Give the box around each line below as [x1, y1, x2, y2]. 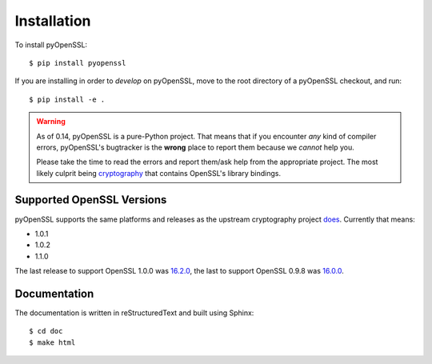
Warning [36, 117, 66, 126]
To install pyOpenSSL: [14, 40, 88, 50]
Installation [14, 12, 91, 30]
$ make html [29, 338, 76, 347]
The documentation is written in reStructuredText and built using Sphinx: [14, 308, 254, 318]
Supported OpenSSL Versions [14, 193, 167, 207]
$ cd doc [29, 326, 63, 336]
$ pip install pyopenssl [29, 58, 126, 67]
